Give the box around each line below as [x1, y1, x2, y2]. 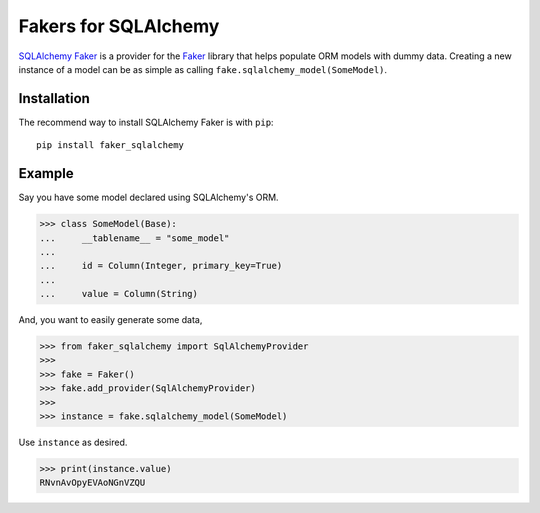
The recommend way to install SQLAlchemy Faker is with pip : [18, 116, 274, 128]
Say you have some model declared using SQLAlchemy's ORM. [18, 191, 279, 204]
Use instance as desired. [18, 436, 128, 448]
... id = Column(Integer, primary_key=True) [39, 260, 283, 272]
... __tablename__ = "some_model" [39, 232, 230, 244]
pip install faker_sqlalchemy [36, 140, 185, 151]
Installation [18, 90, 90, 107]
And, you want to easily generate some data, [18, 314, 203, 326]
